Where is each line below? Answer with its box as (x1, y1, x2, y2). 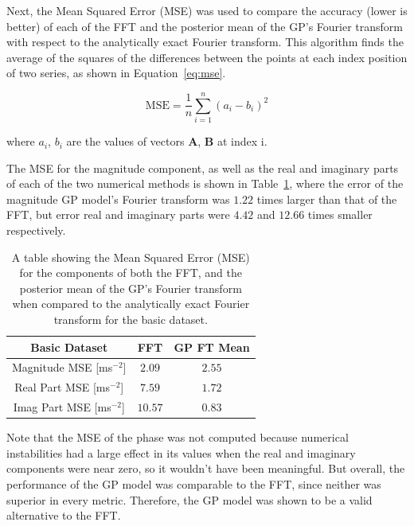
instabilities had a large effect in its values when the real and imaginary (6, 444, 356, 461)
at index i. (217, 133, 268, 150)
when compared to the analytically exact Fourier (12, 295, 250, 312)
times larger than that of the (256, 190, 397, 207)
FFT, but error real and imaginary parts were (6, 206, 230, 223)
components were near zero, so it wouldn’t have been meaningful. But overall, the (6, 460, 405, 477)
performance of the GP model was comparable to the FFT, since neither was (6, 476, 381, 493)
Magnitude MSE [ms (12, 359, 113, 376)
